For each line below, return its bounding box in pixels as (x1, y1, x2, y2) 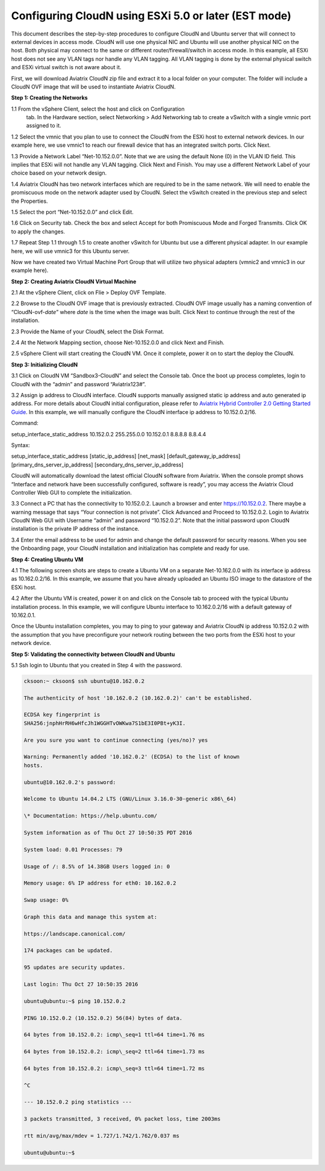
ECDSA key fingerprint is (23, 711, 101, 718)
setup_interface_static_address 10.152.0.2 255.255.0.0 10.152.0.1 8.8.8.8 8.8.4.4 (11, 430, 206, 437)
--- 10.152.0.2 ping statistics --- (23, 1099, 132, 1105)
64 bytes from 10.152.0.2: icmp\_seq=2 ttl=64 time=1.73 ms (23, 1048, 205, 1055)
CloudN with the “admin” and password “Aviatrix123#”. (11, 380, 146, 388)
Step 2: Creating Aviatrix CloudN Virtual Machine (11, 277, 137, 285)
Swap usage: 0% (23, 897, 69, 904)
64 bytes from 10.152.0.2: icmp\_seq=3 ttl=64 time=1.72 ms (23, 1065, 205, 1072)
